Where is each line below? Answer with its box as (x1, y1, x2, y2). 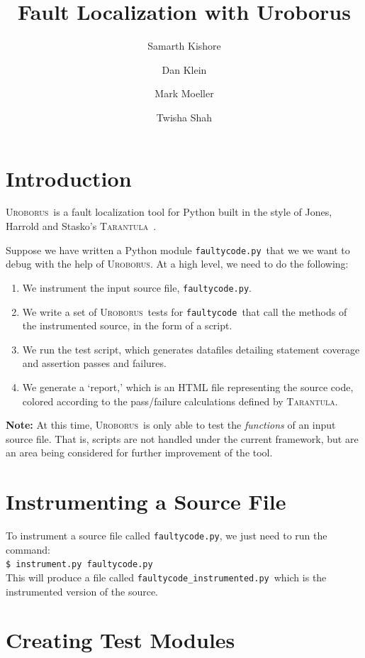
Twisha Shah (156, 109, 213, 124)
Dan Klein (162, 62, 207, 77)
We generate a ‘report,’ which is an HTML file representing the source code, (22, 379, 354, 394)
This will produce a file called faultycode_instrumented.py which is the (6, 569, 327, 584)
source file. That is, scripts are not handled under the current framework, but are (6, 431, 359, 446)
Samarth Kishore (147, 38, 221, 53)
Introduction (6, 163, 132, 192)
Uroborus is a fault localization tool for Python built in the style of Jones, (6, 204, 332, 219)
